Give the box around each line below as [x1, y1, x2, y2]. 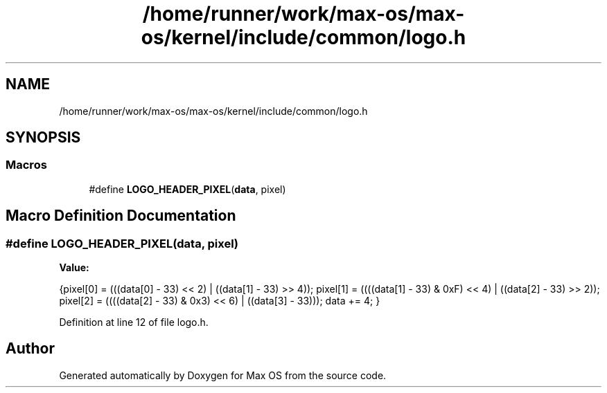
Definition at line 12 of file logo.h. [59, 316, 209, 329]
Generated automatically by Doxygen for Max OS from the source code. [59, 369, 387, 381]
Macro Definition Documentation [6, 207, 236, 225]
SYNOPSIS [6, 129, 81, 147]
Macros [6, 158, 47, 172]
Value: [59, 262, 89, 274]
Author [6, 340, 55, 358]
